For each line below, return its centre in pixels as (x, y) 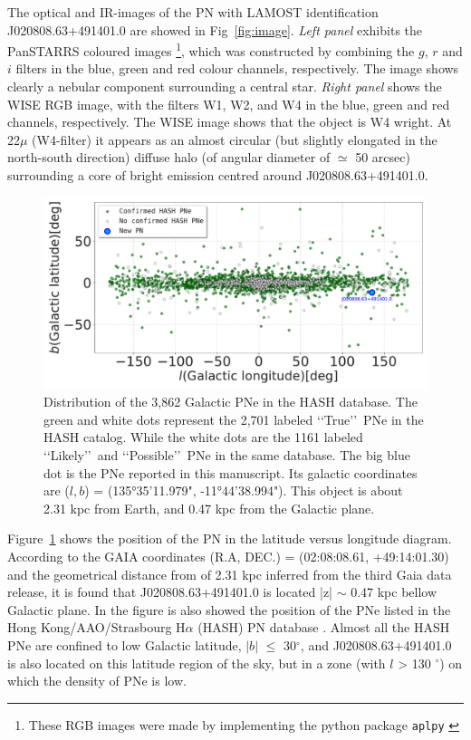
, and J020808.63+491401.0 (376, 644)
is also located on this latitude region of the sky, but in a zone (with (197, 663)
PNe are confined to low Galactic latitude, (125, 644)
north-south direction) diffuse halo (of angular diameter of (169, 157)
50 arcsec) (383, 157)
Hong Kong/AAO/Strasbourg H (96, 627)
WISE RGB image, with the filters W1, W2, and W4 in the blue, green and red (229, 104)
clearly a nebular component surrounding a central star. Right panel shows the (225, 86)
